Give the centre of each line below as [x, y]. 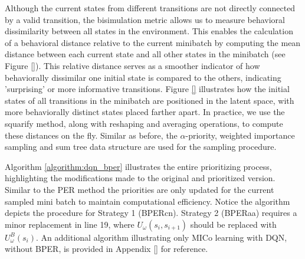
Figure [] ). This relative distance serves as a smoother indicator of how [132, 65]
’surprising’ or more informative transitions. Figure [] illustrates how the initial [147, 89]
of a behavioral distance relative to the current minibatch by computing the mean [153, 42]
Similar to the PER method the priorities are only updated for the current [140, 189]
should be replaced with [233, 224]
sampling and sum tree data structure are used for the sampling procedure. [141, 147]
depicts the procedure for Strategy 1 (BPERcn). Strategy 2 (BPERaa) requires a [151, 213]
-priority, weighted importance [240, 135]
